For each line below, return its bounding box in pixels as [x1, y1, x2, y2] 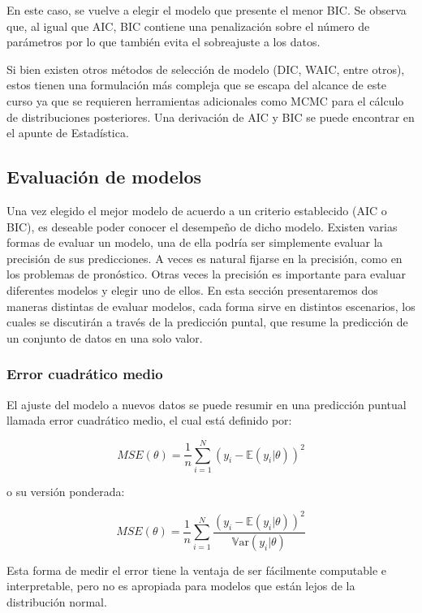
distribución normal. [6, 593, 107, 610]
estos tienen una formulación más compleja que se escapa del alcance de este [6, 76, 386, 93]
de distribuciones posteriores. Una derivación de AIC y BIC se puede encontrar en [6, 108, 415, 125]
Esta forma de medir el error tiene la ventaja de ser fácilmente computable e [6, 561, 386, 578]
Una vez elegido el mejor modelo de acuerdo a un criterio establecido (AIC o [6, 201, 387, 218]
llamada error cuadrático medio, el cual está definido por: [6, 412, 292, 429]
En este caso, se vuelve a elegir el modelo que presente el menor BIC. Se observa [6, 2, 407, 18]
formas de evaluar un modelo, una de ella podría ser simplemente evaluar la [6, 234, 383, 251]
